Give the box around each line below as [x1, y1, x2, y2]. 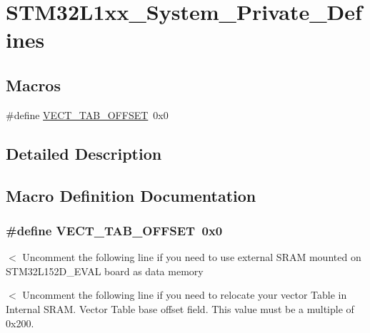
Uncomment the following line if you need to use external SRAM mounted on [22, 250, 361, 265]
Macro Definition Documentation [6, 184, 256, 206]
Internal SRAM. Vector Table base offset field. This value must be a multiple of [6, 301, 354, 316]
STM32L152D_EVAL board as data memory [6, 263, 204, 278]
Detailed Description [6, 142, 162, 164]
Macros [6, 73, 61, 96]
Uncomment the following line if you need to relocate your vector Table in [22, 287, 347, 302]
